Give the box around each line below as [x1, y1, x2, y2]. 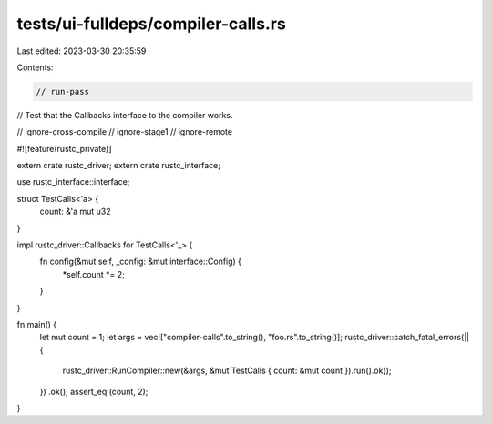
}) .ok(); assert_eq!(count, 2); [39, 386, 149, 397]
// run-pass [36, 86, 90, 96]
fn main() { [16, 318, 57, 329]
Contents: [16, 62, 54, 73]
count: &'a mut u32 [39, 206, 111, 217]
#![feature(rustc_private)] [16, 143, 113, 154]
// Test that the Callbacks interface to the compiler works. [16, 109, 233, 120]
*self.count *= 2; [62, 268, 125, 279]
